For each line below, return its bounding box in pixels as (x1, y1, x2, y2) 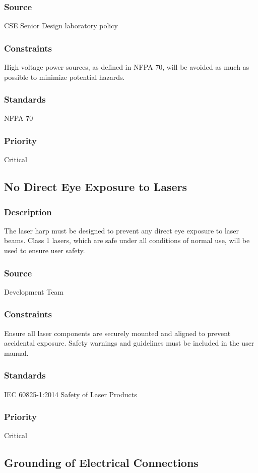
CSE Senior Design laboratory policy (4, 20, 118, 31)
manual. (4, 347, 29, 358)
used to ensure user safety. (4, 245, 85, 256)
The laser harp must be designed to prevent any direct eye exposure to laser (4, 225, 239, 235)
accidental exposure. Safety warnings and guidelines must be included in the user (4, 338, 254, 348)
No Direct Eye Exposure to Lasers (4, 179, 187, 195)
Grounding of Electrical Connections (4, 455, 199, 470)
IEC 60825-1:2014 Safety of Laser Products (4, 389, 137, 399)
